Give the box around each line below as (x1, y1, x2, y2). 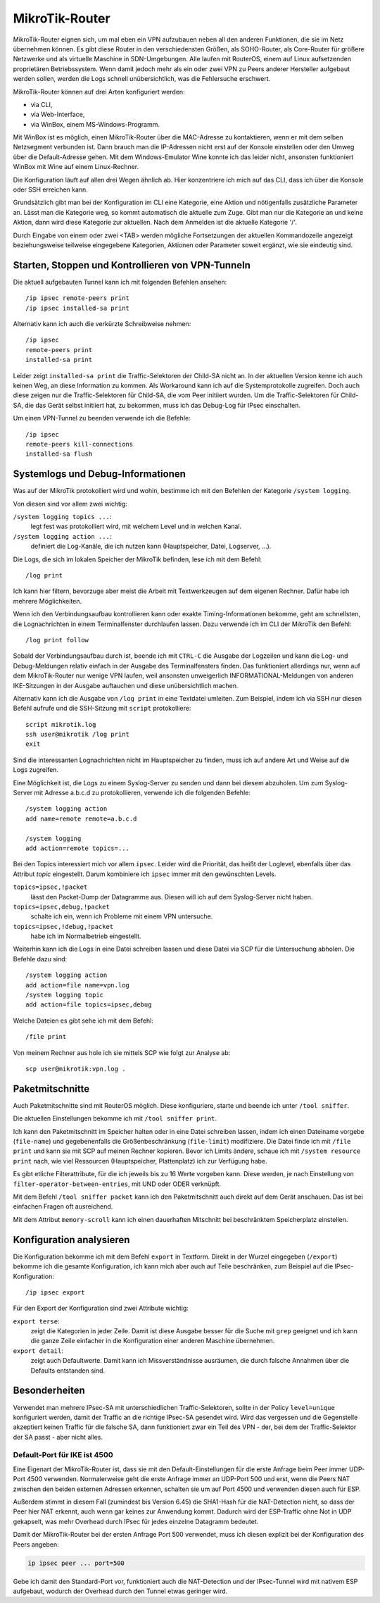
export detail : (13, 1346, 63, 1355)
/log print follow (25, 636, 89, 644)
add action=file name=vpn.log (25, 981, 130, 989)
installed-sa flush (25, 450, 93, 458)
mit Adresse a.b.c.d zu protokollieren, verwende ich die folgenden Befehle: (34, 789, 251, 797)
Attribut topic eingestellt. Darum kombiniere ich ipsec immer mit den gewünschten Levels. (13, 870, 277, 878)
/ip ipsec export (25, 1288, 85, 1296)
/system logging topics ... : (13, 513, 112, 521)
